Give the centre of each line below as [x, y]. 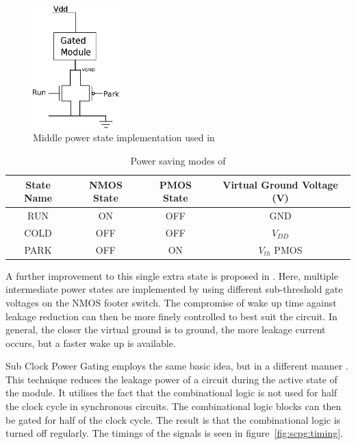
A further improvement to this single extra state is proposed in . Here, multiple [172, 275]
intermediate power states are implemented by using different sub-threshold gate [174, 289]
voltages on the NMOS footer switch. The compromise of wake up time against [171, 302]
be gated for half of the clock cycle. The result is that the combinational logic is [173, 419]
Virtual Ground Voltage [280, 184]
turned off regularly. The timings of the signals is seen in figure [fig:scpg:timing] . [174, 433]
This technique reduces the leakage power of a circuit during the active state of [171, 379]
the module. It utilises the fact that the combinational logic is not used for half [171, 393]
